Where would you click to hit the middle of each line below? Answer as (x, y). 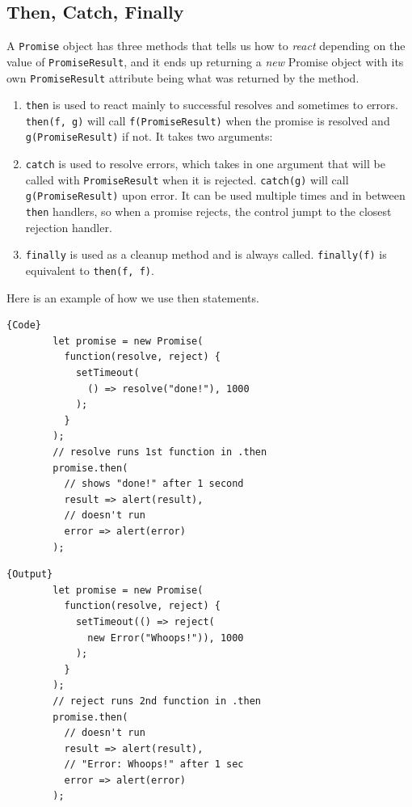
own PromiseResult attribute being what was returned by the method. (183, 77)
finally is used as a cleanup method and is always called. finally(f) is (206, 254)
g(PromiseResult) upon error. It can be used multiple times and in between (215, 195)
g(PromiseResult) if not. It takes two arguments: (149, 136)
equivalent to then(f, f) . (90, 270)
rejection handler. (69, 227)
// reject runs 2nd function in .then (157, 701)
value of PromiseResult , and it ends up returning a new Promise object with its (205, 61)
